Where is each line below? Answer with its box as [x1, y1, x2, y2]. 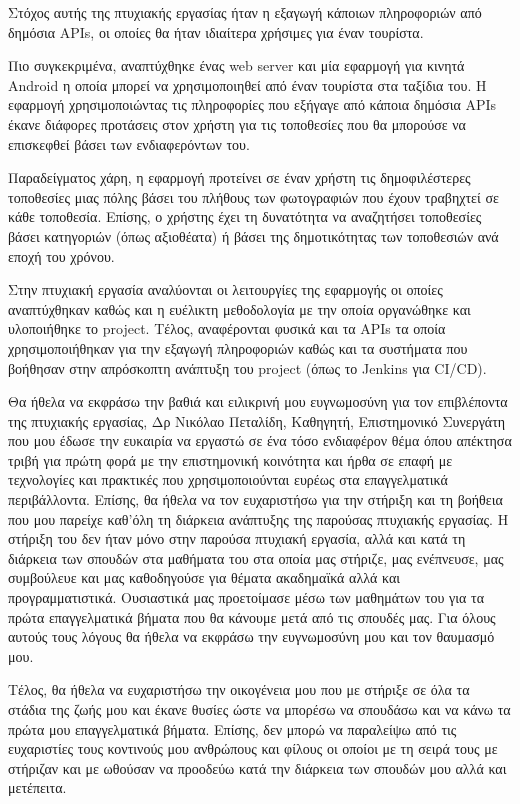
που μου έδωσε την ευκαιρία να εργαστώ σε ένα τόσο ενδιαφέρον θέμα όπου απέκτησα [8, 430, 512, 451]
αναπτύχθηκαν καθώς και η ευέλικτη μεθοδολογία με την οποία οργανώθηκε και [8, 298, 471, 319]
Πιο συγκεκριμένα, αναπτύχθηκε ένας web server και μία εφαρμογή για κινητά [8, 55, 465, 76]
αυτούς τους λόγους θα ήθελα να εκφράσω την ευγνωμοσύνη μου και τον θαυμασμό [8, 626, 495, 647]
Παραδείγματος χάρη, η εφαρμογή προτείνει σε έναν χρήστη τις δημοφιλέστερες [8, 167, 471, 188]
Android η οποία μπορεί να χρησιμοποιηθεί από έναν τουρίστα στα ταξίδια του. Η [8, 74, 487, 95]
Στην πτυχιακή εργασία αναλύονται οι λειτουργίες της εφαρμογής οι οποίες [8, 279, 443, 300]
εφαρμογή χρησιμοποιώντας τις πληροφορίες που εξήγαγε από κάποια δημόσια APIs [8, 94, 497, 115]
